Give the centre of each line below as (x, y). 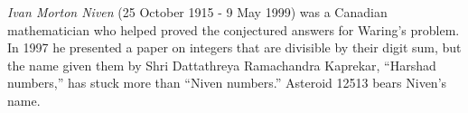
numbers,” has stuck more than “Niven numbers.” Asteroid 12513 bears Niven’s (227, 83)
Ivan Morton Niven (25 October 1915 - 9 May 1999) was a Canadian (197, 12)
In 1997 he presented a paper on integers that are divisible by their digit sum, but (234, 47)
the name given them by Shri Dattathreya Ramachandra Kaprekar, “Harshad (222, 65)
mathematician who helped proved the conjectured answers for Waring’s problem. (234, 29)
